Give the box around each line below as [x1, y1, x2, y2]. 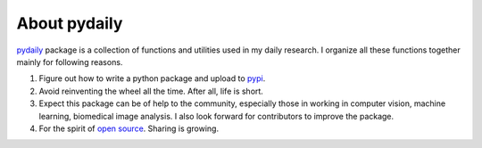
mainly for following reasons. [16, 56, 123, 67]
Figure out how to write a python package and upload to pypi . [38, 73, 266, 84]
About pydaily [16, 13, 123, 33]
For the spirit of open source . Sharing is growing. [38, 123, 219, 134]
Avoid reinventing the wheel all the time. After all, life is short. [38, 86, 263, 96]
